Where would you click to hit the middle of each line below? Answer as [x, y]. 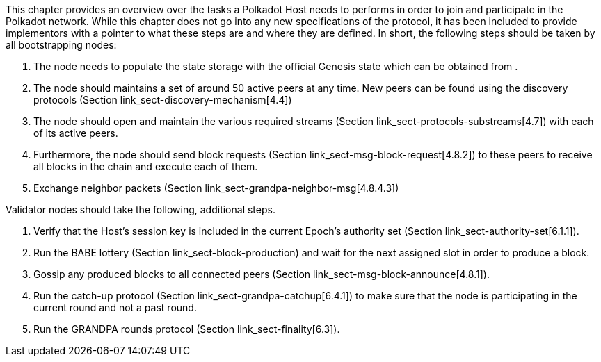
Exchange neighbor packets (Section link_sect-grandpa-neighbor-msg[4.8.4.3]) [216, 188]
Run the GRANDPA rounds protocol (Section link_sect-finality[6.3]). [187, 329]
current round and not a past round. [115, 307]
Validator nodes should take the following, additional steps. [141, 209]
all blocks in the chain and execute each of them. [146, 166]
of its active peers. [76, 133]
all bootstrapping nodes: [61, 45]
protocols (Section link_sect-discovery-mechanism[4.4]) [163, 100]
